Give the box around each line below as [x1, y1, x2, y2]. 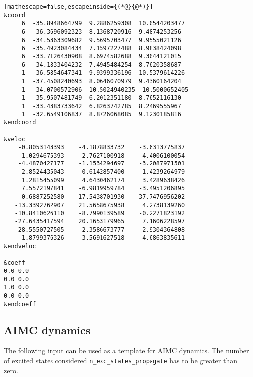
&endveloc [4, 243, 36, 250]
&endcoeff [4, 300, 36, 308]
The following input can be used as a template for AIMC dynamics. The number [4, 345, 249, 356]
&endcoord [4, 119, 36, 126]
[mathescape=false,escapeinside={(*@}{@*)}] [4, 3, 153, 10]
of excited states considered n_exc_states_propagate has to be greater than [4, 355, 237, 366]
